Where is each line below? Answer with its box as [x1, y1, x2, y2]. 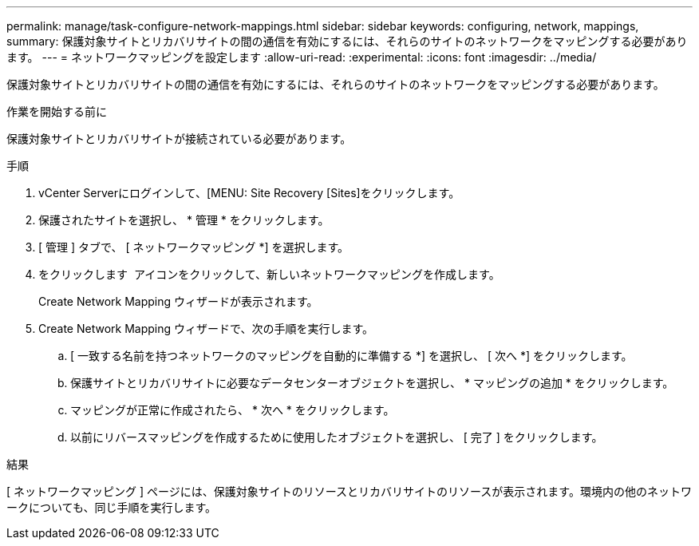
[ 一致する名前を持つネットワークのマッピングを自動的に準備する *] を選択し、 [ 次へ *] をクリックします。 [70, 349, 633, 362]
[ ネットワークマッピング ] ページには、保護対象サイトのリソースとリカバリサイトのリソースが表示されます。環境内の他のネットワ [6, 485, 692, 498]
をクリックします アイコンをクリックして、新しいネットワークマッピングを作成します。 [38, 267, 500, 281]
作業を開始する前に [6, 105, 107, 118]
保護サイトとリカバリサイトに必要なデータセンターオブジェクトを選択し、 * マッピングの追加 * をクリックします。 [70, 376, 674, 390]
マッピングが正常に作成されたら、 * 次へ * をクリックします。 [70, 403, 395, 417]
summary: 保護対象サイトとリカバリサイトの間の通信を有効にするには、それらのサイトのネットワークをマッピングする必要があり [6, 34, 688, 48]
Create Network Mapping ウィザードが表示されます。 [38, 295, 318, 308]
